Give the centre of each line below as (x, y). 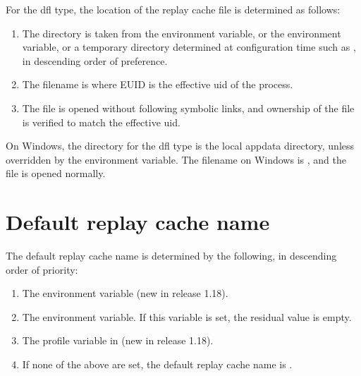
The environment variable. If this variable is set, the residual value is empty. (187, 316)
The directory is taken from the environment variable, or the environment (182, 33)
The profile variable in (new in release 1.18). (118, 340)
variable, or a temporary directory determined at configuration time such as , (189, 47)
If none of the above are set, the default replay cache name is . (157, 364)
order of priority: (42, 269)
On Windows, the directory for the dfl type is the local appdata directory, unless (180, 146)
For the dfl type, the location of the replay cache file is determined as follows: (173, 9)
